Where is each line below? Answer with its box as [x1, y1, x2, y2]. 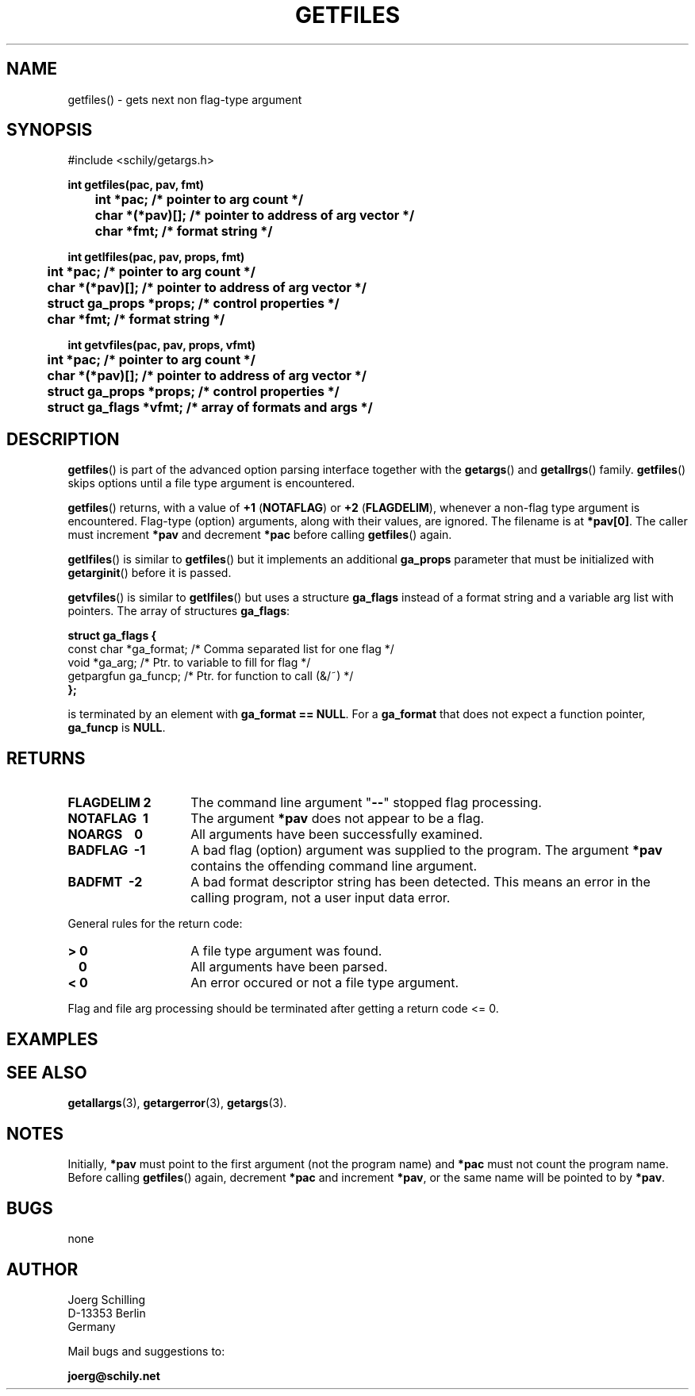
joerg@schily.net [67, 1368, 160, 1383]
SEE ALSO [6, 1062, 87, 1083]
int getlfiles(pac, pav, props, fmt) [67, 250, 245, 264]
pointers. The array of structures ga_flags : [67, 604, 290, 618]
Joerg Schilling [67, 1292, 146, 1306]
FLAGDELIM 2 [67, 794, 152, 811]
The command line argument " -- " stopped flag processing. [190, 794, 542, 811]
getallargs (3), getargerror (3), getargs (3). [67, 1096, 287, 1110]
